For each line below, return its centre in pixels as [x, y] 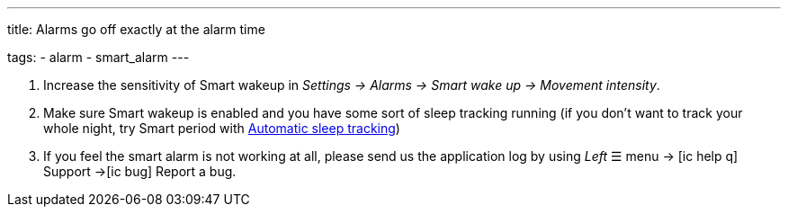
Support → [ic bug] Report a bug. [140, 171]
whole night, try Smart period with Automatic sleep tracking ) [222, 128]
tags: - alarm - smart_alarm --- [98, 57]
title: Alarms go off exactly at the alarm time [136, 29]
